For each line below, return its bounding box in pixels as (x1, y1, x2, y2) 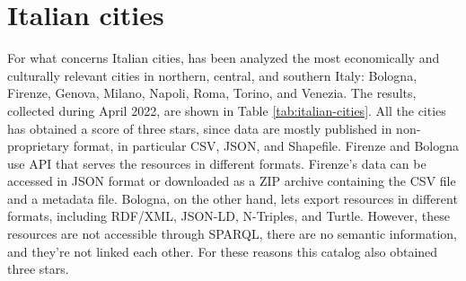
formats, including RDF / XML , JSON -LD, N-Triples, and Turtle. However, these (7, 206, 450, 225)
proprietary (7, 136, 69, 155)
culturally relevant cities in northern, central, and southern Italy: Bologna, (7, 66, 418, 84)
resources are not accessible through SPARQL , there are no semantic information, (7, 224, 457, 243)
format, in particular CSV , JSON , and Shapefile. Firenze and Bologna (73, 136, 460, 155)
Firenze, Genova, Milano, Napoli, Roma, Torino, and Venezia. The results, (7, 83, 417, 102)
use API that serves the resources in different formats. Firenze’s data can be (7, 154, 426, 172)
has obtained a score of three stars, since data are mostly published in (7, 119, 392, 137)
